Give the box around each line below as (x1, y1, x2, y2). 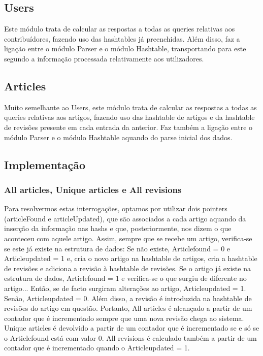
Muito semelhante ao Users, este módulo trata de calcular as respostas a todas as (4, 102, 257, 112)
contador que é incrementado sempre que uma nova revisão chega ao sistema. (4, 312, 244, 323)
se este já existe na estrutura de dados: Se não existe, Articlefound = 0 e (4, 243, 231, 253)
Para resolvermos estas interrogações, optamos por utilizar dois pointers (4, 203, 227, 214)
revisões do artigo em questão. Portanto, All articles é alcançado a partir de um (4, 303, 252, 313)
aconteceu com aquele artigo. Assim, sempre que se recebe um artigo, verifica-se (4, 233, 252, 243)
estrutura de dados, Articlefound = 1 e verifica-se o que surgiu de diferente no (4, 273, 247, 283)
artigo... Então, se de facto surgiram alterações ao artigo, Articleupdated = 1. (4, 282, 246, 293)
